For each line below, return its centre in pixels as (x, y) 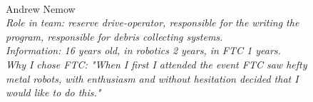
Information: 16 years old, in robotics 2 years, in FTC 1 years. (143, 50)
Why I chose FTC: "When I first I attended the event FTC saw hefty (156, 64)
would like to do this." (53, 92)
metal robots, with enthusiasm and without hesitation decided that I (152, 78)
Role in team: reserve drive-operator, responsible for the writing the (153, 22)
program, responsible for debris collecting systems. (114, 36)
